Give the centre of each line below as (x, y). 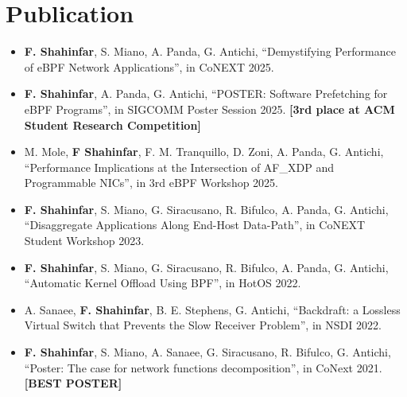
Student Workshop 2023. (84, 241)
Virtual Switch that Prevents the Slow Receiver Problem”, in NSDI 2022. (203, 325)
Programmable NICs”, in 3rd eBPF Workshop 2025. (151, 183)
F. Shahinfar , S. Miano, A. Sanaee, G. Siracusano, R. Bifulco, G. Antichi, (207, 352)
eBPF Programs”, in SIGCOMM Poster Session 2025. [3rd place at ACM (209, 109)
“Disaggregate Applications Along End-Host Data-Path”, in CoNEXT (195, 225)
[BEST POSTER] (73, 383)
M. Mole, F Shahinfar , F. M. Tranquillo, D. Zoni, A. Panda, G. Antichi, (204, 152)
